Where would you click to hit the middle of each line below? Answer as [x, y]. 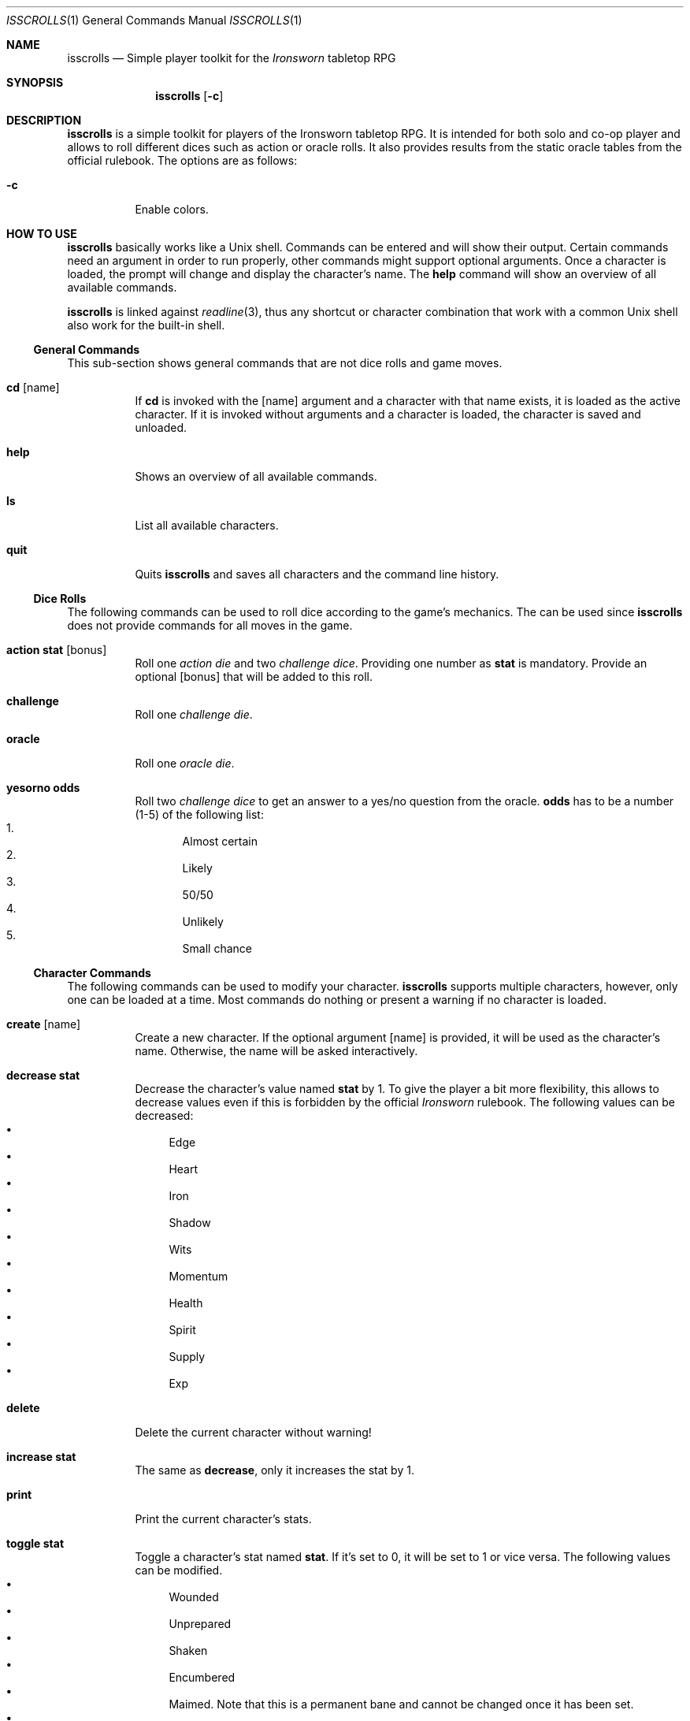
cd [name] [33, 387]
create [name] [44, 1024]
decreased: [164, 1115]
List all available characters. [207, 525]
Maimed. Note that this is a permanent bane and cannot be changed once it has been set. [401, 1704]
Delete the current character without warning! [253, 1432]
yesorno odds [43, 788]
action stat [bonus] [57, 650]
